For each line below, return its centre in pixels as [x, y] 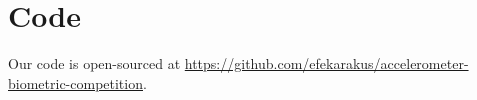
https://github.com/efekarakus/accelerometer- [326, 63]
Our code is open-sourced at [94, 63]
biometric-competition [75, 82]
